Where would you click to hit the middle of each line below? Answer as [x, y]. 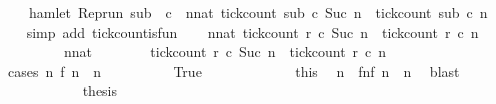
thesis [100, 90]
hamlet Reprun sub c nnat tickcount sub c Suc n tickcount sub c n [258, 12]
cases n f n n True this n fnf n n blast [233, 70]
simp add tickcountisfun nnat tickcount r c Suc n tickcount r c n [252, 31]
